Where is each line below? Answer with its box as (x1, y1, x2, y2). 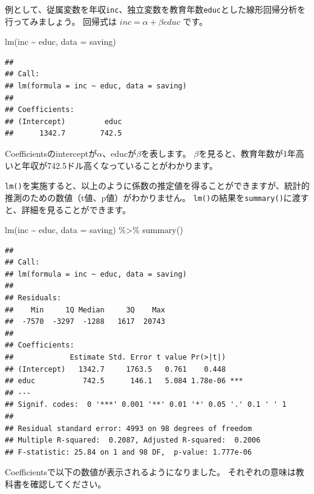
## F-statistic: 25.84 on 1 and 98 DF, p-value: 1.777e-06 (5, 447, 252, 456)
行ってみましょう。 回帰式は (5, 15, 117, 27)
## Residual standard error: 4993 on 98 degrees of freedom (5, 424, 252, 433)
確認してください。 (30, 477, 106, 490)
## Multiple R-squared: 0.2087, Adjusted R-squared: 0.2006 (5, 436, 261, 445)
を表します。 (141, 147, 191, 159)
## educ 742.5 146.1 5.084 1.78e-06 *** (5, 377, 243, 386)
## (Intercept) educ (5, 117, 122, 126)
